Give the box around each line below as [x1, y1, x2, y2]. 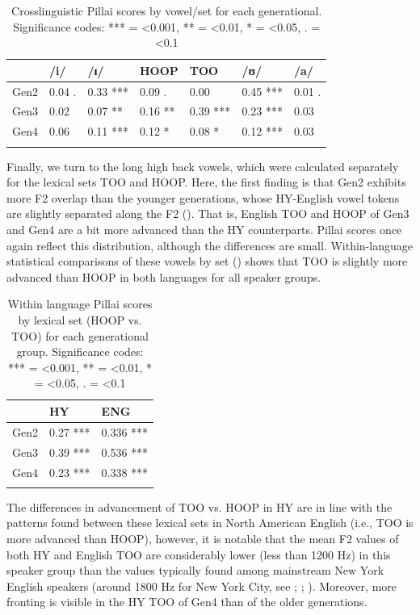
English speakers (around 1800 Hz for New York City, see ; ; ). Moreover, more [6, 577, 397, 594]
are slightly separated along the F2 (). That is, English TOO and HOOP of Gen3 [6, 205, 409, 222]
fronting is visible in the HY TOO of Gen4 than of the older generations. [6, 593, 367, 610]
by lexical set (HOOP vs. [18, 312, 142, 328]
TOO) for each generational [11, 327, 149, 344]
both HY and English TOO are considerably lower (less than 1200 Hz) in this [6, 546, 391, 563]
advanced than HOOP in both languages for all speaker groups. [6, 268, 321, 285]
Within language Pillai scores [7, 295, 153, 312]
